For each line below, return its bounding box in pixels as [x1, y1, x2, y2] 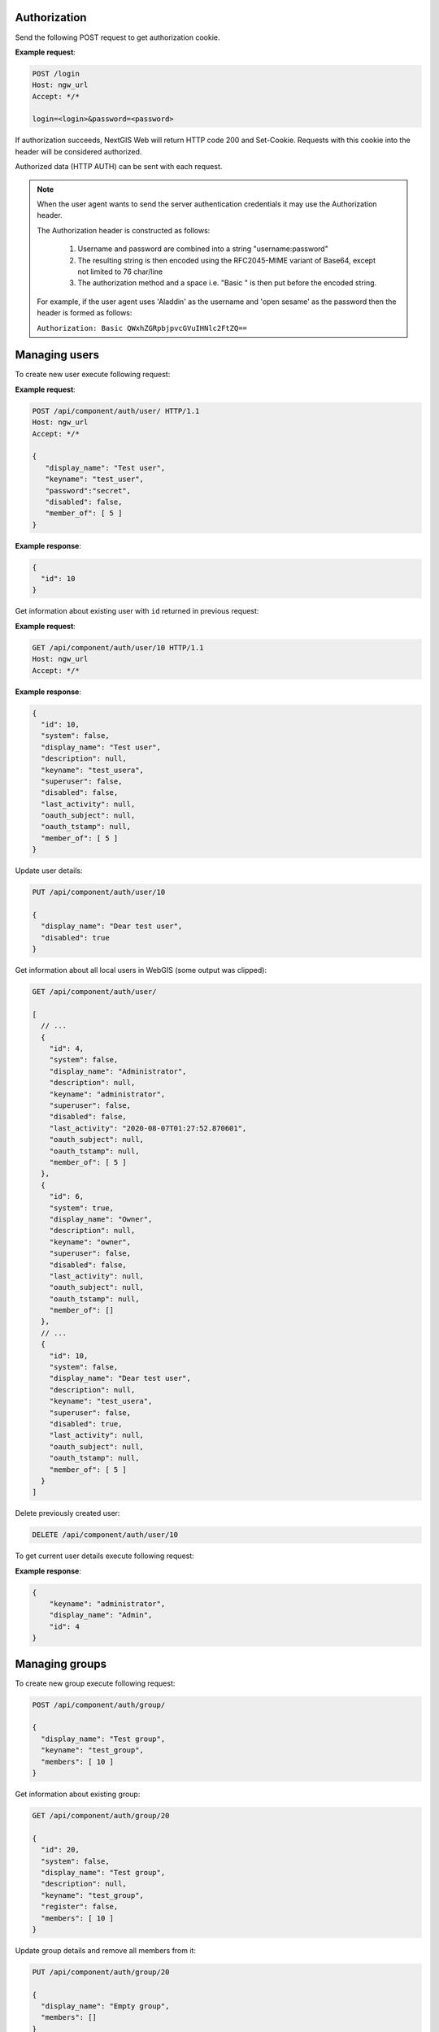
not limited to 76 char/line [77, 267, 163, 276]
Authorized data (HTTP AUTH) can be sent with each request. [15, 162, 223, 172]
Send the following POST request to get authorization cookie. [15, 33, 220, 42]
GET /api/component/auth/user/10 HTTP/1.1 [32, 643, 204, 652]
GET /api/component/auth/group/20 [32, 1811, 170, 1821]
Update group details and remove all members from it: [15, 1945, 197, 1955]
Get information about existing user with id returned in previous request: [15, 606, 259, 616]
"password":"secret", [45, 486, 132, 495]
